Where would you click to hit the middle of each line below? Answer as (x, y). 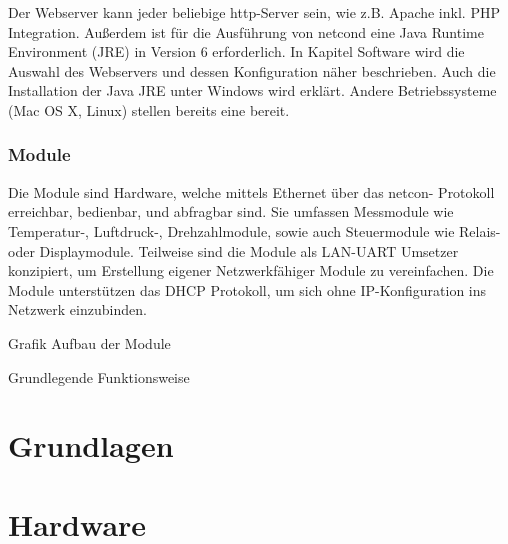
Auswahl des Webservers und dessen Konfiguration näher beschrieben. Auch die (252, 70)
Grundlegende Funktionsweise (99, 376)
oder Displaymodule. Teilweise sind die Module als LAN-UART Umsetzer (233, 250)
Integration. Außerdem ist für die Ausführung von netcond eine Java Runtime (246, 31)
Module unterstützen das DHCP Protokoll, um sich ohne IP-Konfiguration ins (247, 289)
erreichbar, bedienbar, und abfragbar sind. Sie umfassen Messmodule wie (231, 211)
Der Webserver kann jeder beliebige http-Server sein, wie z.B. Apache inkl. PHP (254, 12)
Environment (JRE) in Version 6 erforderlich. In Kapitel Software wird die (236, 51)
